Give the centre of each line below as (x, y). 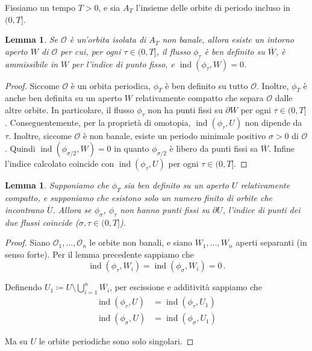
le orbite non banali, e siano (141, 242)
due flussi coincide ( (42, 222)
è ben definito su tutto (207, 85)
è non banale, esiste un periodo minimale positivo (174, 135)
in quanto (132, 148)
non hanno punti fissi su (165, 209)
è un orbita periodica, (111, 85)
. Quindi (20, 148)
